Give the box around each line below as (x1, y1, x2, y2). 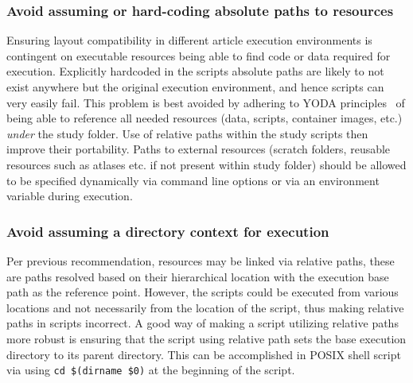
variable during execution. (6, 188, 133, 204)
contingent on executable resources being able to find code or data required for (6, 47, 391, 64)
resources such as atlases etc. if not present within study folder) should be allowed (6, 156, 407, 172)
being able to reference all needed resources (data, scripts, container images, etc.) (6, 110, 403, 126)
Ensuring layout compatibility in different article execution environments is (6, 32, 372, 48)
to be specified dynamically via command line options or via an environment (6, 172, 380, 188)
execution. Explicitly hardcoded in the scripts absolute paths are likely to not (6, 63, 384, 79)
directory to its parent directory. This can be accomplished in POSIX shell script (6, 346, 401, 362)
